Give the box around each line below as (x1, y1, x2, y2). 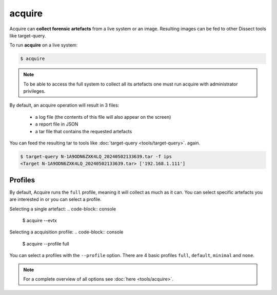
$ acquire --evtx (22, 218, 57, 224)
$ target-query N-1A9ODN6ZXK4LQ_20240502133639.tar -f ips (20, 154, 172, 160)
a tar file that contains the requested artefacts (35, 128, 132, 134)
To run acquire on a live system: (9, 42, 78, 48)
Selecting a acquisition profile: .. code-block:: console (9, 229, 124, 235)
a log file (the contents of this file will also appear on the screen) (35, 114, 171, 120)
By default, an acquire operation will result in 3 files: (9, 102, 120, 109)
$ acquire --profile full (22, 241, 69, 247)
